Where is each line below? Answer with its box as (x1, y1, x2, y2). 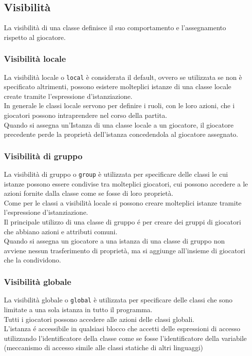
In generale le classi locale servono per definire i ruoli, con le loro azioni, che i (4, 100, 235, 111)
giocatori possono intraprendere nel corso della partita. (4, 110, 167, 120)
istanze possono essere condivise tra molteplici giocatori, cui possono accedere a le (4, 178, 248, 188)
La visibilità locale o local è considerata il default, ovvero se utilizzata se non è (4, 72, 242, 82)
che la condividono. (4, 255, 61, 265)
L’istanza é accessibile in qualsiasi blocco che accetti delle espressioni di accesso (4, 323, 240, 334)
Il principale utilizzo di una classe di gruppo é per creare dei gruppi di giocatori (4, 217, 241, 227)
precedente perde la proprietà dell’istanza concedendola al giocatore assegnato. (4, 129, 238, 139)
